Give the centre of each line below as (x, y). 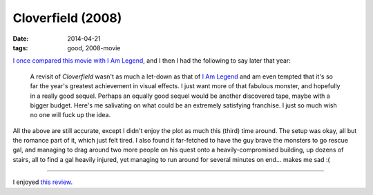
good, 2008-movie (94, 48)
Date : (21, 39)
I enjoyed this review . (43, 182)
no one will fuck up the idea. (70, 115)
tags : (20, 48)
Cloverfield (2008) (67, 18)
